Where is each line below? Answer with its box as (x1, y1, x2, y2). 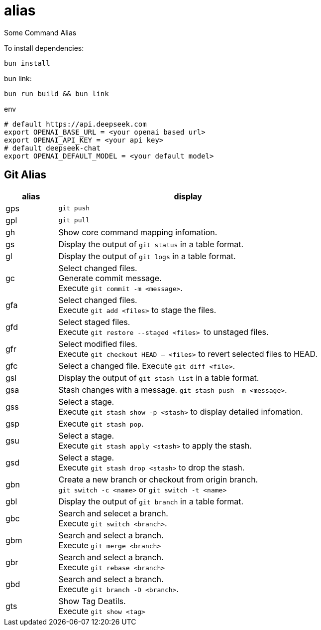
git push (58, 204, 90, 212)
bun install (4, 59, 50, 67)
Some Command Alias (4, 28, 77, 37)
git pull (58, 216, 90, 224)
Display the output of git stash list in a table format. (58, 372, 259, 383)
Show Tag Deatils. (58, 596, 126, 606)
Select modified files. (58, 338, 137, 349)
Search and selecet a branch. (58, 508, 168, 518)
